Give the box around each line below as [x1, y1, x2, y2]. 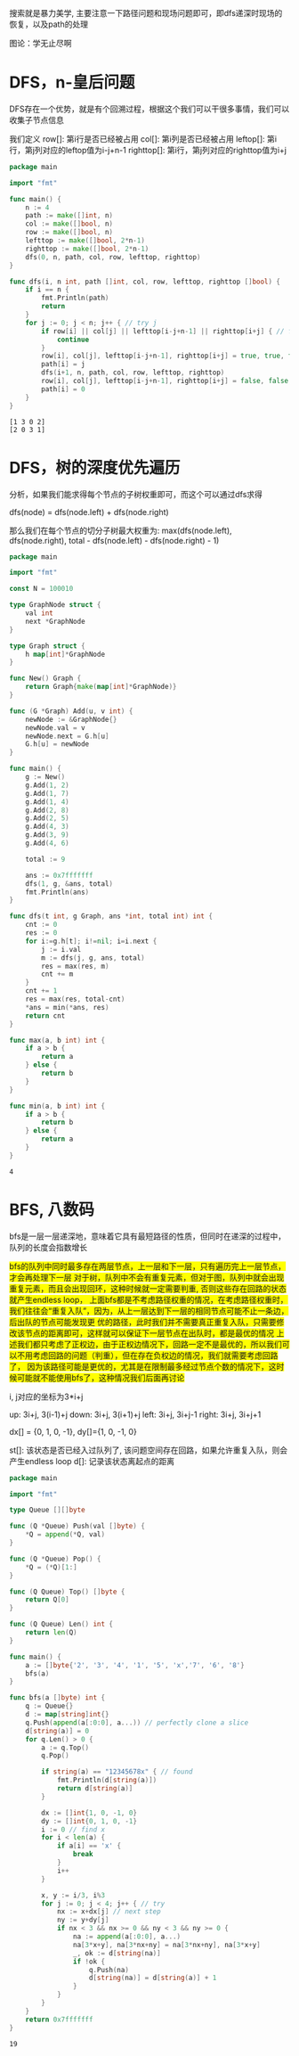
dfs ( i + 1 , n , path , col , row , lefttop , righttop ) [41, 368, 225, 377]
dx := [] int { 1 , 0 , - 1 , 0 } [41, 1808, 138, 1817]
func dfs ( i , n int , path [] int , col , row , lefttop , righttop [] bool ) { [9, 277, 281, 286]
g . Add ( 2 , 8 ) [25, 806, 69, 815]
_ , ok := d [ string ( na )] [72, 1948, 162, 1958]
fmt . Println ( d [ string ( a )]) [56, 1776, 158, 1785]
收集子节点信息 [9, 114, 64, 125]
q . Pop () [41, 1751, 69, 1760]
